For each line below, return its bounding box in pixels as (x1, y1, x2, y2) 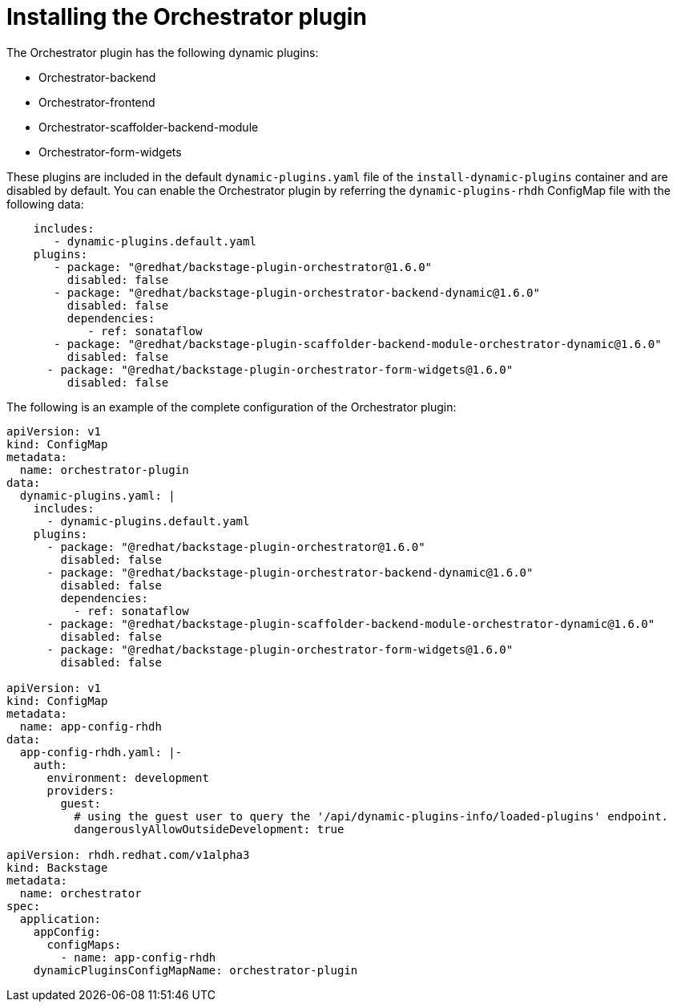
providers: (46, 783, 115, 797)
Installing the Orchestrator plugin (6, 3, 367, 30)
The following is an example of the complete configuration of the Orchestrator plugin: (6, 399, 457, 414)
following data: (6, 196, 84, 211)
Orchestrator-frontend (38, 95, 155, 109)
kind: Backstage (6, 860, 108, 874)
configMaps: (46, 937, 122, 951)
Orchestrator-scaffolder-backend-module (38, 119, 259, 134)
